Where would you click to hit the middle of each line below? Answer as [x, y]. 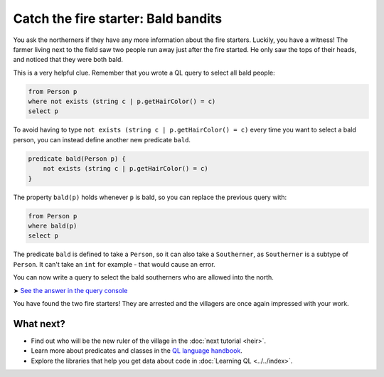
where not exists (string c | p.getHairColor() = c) [122, 102]
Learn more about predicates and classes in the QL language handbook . [137, 351]
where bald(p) [53, 225]
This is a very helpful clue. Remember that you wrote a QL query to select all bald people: [144, 73]
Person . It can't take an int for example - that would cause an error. [114, 264]
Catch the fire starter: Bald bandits [118, 18]
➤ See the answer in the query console [70, 290]
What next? [39, 324]
